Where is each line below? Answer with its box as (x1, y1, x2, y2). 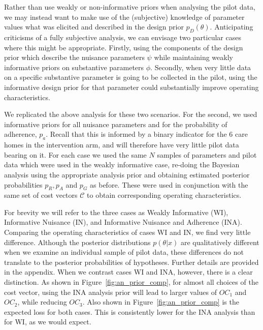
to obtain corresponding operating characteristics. (87, 190, 242, 200)
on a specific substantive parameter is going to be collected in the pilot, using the (4, 72, 257, 82)
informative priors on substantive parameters (4, 62, 144, 72)
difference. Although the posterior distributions (4, 236, 151, 247)
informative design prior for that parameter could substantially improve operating (4, 81, 259, 92)
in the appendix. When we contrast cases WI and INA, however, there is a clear (4, 266, 253, 277)
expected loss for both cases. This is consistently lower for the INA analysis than (4, 306, 255, 317)
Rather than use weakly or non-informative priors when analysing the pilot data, (4, 2, 255, 12)
